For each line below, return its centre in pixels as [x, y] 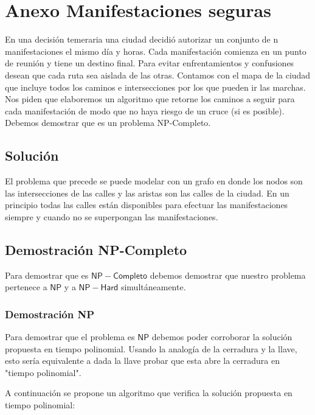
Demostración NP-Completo [96, 249]
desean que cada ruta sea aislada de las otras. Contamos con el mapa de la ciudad [158, 75]
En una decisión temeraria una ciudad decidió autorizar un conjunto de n [142, 39]
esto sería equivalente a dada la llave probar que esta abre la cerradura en [142, 361]
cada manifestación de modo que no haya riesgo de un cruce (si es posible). [145, 110]
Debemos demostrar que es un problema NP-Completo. [108, 123]
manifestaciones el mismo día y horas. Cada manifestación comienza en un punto [156, 51]
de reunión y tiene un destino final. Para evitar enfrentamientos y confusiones [150, 63]
